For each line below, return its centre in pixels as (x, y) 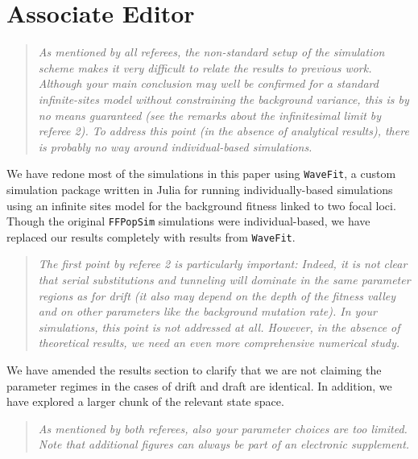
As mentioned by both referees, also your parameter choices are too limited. (223, 428)
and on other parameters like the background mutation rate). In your (207, 311)
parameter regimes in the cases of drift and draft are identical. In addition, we (199, 385)
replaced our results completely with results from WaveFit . (151, 236)
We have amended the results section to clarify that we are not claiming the (194, 370)
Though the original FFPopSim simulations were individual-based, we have (188, 221)
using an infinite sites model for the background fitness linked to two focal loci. (201, 205)
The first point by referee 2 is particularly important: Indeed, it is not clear (223, 264)
